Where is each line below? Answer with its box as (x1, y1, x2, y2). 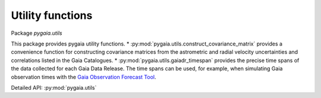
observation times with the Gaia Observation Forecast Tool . (11, 73, 157, 80)
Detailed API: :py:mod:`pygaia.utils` (11, 84, 97, 91)
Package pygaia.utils (11, 30, 62, 37)
